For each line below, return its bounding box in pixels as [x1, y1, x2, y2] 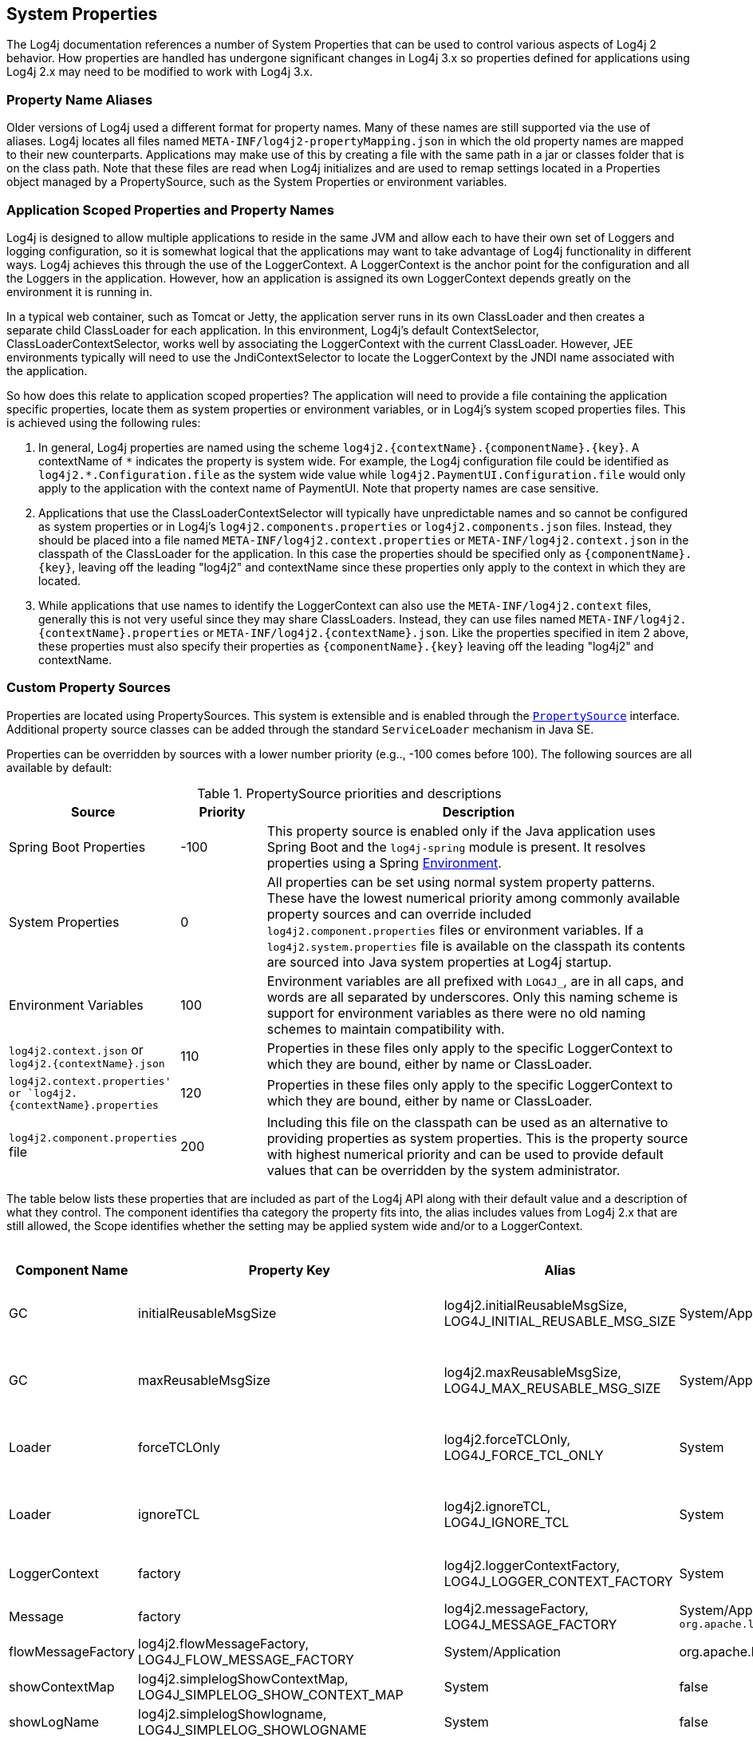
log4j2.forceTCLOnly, [444, 1430, 571, 1447]
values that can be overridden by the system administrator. [266, 1161, 621, 1178]
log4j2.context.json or [9, 1042, 144, 1058]
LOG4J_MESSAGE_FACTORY [444, 1616, 617, 1632]
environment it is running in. [6, 284, 153, 299]
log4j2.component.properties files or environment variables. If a [266, 921, 644, 938]
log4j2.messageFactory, [444, 1600, 589, 1616]
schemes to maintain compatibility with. [266, 1020, 505, 1037]
